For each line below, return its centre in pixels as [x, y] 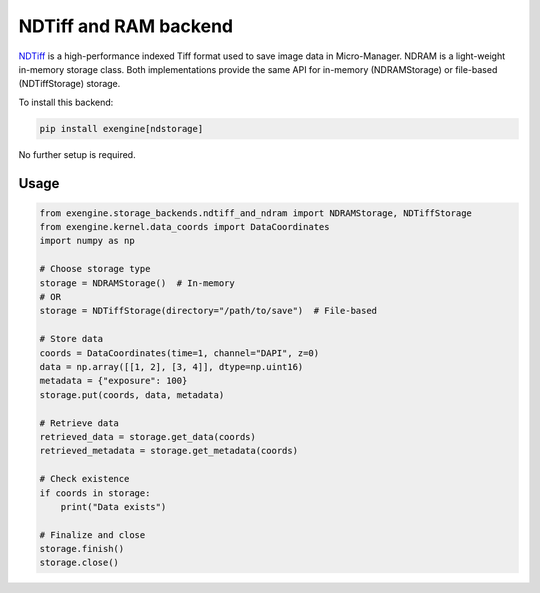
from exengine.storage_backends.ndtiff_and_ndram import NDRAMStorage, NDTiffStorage [255, 213]
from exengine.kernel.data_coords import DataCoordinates [184, 227]
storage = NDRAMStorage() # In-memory [137, 283]
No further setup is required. [77, 154]
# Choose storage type [95, 269]
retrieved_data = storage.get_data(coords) [148, 436]
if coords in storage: [95, 493]
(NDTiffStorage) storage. [69, 84]
